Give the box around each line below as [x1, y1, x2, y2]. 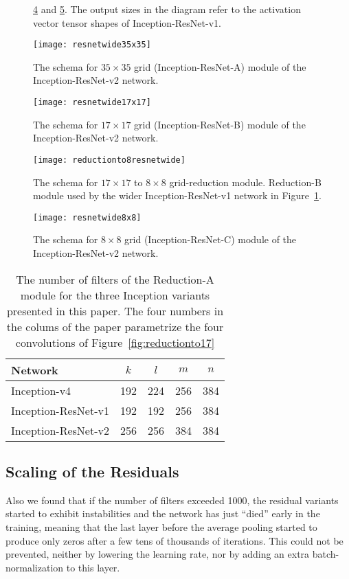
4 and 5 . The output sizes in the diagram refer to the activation [33, 2, 301, 16]
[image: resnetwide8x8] [33, 212, 142, 223]
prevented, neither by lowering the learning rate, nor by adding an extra [5, 547, 310, 561]
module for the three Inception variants [20, 286, 210, 303]
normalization [5, 560, 64, 574]
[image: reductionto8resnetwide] [33, 155, 185, 165]
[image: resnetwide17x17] [33, 98, 151, 108]
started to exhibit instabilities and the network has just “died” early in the [5, 506, 320, 521]
